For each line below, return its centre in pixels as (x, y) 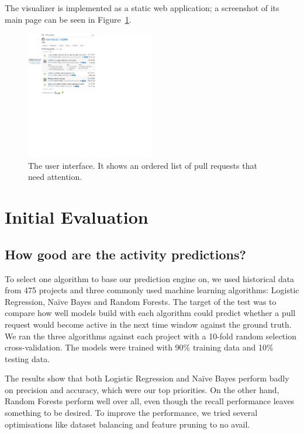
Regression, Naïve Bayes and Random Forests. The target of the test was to (141, 301)
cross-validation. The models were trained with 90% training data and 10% (139, 347)
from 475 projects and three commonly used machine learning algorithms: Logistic (152, 290)
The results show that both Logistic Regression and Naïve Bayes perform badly (147, 378)
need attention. (55, 177)
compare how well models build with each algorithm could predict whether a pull (150, 313)
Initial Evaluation (77, 217)
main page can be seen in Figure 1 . (68, 19)
